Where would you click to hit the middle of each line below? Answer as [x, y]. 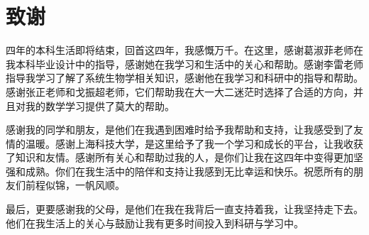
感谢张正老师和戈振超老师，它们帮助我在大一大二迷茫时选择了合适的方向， [180, 91]
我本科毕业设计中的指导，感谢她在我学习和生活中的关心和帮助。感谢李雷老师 [184, 64]
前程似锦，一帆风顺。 [75, 185]
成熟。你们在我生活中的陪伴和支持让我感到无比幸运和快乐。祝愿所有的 [189, 171]
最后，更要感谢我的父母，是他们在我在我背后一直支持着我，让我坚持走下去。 [184, 209]
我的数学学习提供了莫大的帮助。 [100, 105]
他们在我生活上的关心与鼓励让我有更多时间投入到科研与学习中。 [155, 223]
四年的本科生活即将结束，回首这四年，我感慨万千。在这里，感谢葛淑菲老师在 [184, 50]
